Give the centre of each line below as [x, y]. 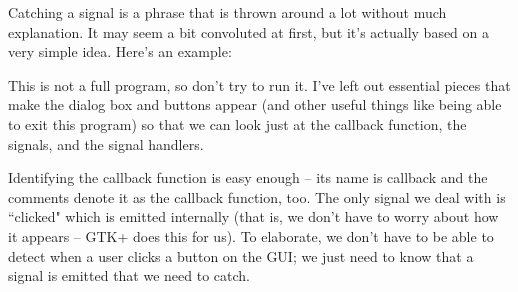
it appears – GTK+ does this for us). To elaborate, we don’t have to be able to [251, 235]
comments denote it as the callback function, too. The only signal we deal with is [257, 196]
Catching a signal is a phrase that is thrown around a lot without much [227, 12]
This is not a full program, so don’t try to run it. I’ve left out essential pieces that [259, 84]
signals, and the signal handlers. [106, 143]
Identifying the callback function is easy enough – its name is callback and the [248, 177]
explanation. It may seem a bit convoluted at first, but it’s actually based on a [249, 31]
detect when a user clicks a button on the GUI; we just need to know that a [241, 255]
